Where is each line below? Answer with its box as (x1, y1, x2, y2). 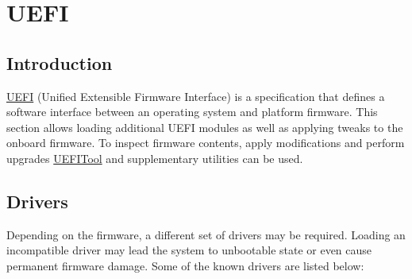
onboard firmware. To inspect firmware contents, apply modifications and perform (6, 134, 405, 151)
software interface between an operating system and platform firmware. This (6, 103, 378, 120)
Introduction (6, 50, 113, 75)
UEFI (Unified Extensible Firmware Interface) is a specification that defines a (6, 87, 385, 104)
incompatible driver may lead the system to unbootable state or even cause (6, 242, 372, 258)
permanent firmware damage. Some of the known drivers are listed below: (6, 257, 364, 273)
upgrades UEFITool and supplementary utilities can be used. (6, 149, 303, 166)
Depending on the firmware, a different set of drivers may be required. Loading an (6, 226, 406, 242)
